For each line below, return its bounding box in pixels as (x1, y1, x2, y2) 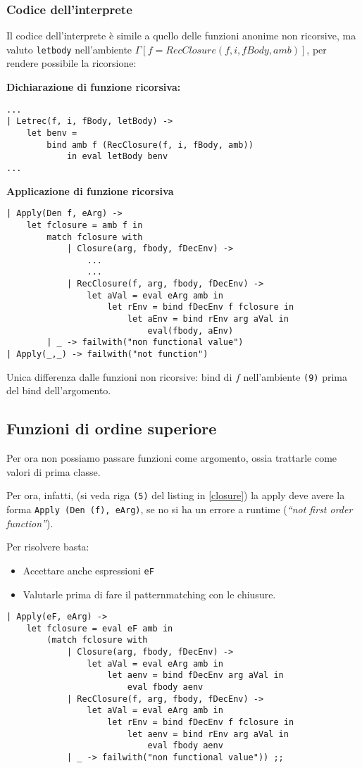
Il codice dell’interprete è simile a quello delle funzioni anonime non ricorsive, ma (6, 28, 356, 43)
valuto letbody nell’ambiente (6, 42, 132, 56)
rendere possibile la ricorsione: (6, 56, 137, 70)
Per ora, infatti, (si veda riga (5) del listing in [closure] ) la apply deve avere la (6, 488, 345, 503)
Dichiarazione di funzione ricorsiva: (6, 80, 181, 94)
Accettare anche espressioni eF (23, 562, 154, 577)
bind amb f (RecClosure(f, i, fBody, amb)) (46, 139, 254, 150)
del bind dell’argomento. (6, 383, 111, 398)
